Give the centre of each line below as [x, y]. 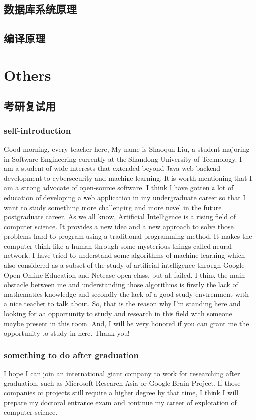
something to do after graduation [71, 355]
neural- [223, 245]
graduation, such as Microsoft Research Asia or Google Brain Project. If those [122, 383]
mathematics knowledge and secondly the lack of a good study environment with [126, 294]
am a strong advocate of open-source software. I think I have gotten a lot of [119, 188]
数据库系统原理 [40, 9]
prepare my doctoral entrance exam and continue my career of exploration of [120, 402]
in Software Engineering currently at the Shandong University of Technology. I [123, 158]
